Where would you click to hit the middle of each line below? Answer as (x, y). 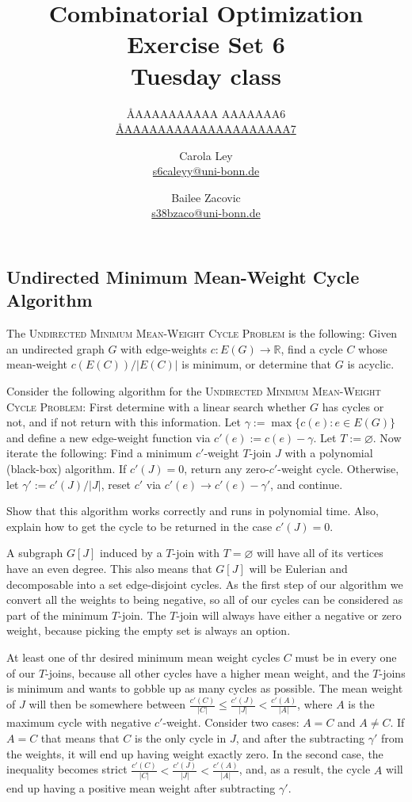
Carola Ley (206, 155)
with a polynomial (329, 453)
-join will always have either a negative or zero (289, 615)
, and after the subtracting (300, 738)
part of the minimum (57, 615)
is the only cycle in (181, 738)
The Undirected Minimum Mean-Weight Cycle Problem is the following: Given (202, 333)
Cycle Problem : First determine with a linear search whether (156, 406)
